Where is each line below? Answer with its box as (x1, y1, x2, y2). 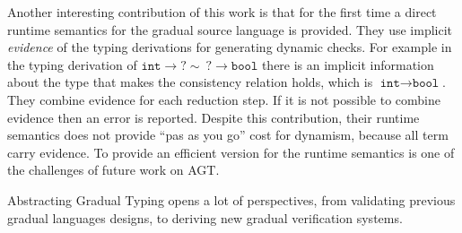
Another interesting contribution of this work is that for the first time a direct (7, 3, 437, 21)
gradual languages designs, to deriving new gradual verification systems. (7, 208, 403, 227)
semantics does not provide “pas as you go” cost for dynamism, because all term (7, 125, 449, 144)
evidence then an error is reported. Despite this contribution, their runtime (7, 108, 420, 126)
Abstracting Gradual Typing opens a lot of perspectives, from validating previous (7, 190, 456, 209)
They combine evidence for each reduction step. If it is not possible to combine (7, 90, 440, 108)
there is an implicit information (261, 55, 434, 73)
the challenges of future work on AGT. (7, 160, 220, 179)
